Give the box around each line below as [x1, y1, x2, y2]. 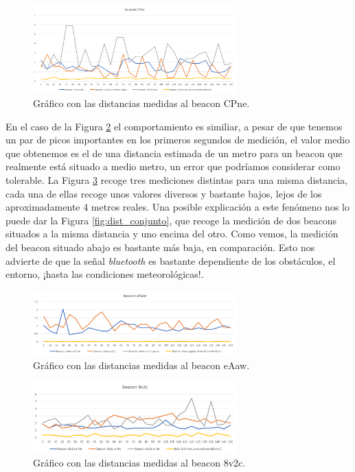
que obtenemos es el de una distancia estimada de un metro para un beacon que [5, 145, 343, 160]
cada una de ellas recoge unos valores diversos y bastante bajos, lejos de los [5, 186, 322, 200]
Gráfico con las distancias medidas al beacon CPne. [33, 95, 250, 110]
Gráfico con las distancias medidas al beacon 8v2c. [33, 456, 246, 470]
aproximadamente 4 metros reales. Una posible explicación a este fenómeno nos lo [5, 200, 350, 214]
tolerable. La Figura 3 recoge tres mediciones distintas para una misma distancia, [5, 172, 348, 187]
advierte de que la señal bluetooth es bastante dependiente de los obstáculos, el [5, 253, 336, 268]
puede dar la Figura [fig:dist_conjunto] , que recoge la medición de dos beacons [5, 213, 337, 227]
